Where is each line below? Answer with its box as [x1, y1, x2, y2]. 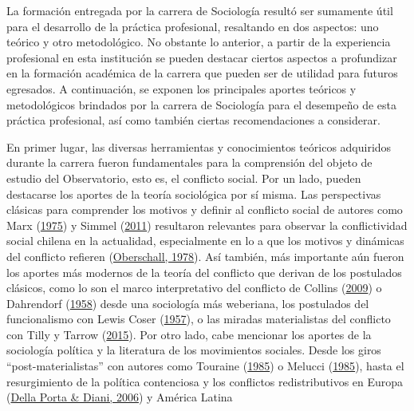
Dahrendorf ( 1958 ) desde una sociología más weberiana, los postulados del [6, 294, 369, 311]
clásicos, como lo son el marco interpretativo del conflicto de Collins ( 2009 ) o [6, 279, 382, 296]
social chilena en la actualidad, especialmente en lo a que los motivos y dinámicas [6, 232, 404, 249]
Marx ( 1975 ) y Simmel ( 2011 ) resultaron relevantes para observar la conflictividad [6, 216, 408, 233]
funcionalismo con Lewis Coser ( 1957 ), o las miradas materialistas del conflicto [6, 310, 391, 327]
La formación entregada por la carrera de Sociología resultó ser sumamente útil [6, 2, 393, 18]
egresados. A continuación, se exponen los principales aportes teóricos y [6, 80, 357, 97]
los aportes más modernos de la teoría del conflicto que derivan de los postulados [6, 263, 402, 280]
